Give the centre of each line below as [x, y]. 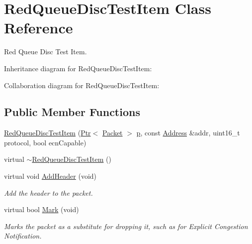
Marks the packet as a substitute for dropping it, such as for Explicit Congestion [126, 226]
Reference [39, 28]
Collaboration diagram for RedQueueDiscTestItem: [82, 85]
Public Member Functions [72, 112]
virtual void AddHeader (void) [50, 176]
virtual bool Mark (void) [42, 209]
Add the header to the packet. [48, 192]
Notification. [23, 236]
